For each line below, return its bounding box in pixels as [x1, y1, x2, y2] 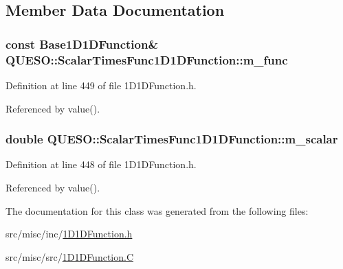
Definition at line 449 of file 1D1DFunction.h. [5, 78, 197, 92]
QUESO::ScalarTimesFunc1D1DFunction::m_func [5, 51, 288, 68]
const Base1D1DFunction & [5, 35, 159, 52]
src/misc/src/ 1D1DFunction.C [5, 249, 134, 264]
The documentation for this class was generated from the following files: [5, 203, 309, 218]
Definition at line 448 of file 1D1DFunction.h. [5, 157, 197, 172]
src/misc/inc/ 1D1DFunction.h [5, 226, 133, 241]
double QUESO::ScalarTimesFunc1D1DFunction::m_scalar [5, 130, 338, 148]
